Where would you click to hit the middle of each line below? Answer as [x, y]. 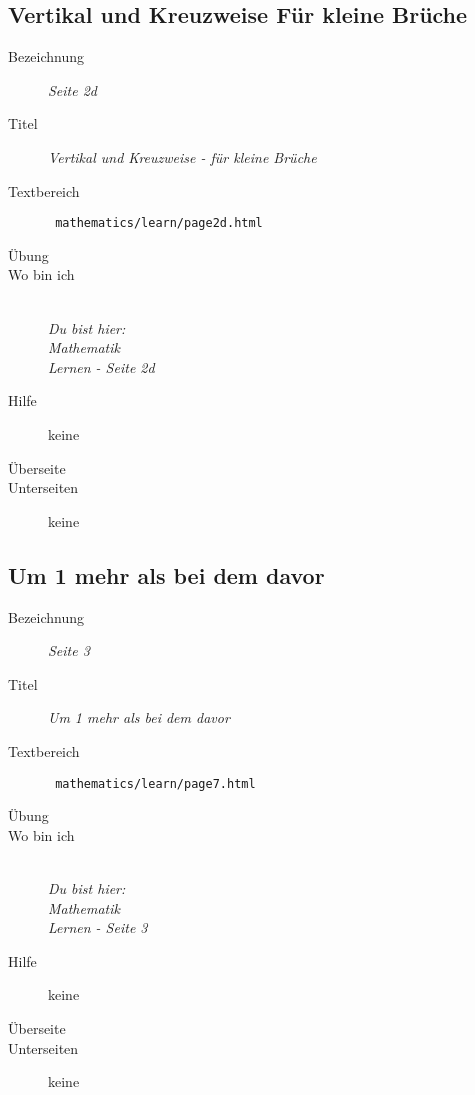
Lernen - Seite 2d [101, 366]
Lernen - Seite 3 [98, 927]
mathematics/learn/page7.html [155, 783]
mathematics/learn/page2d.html [159, 223]
